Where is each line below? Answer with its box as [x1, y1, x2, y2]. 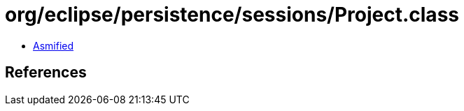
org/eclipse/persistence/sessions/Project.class [5, 3, 459, 27]
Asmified [33, 39, 74, 52]
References [5, 64, 87, 82]
